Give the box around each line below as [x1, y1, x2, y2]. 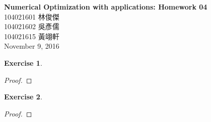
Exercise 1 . [4, 57, 42, 68]
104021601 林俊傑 [4, 11, 59, 22]
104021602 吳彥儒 [4, 21, 59, 32]
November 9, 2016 [4, 41, 59, 51]
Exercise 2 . [4, 91, 42, 102]
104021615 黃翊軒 [4, 31, 59, 41]
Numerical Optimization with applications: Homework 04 [4, 2, 207, 12]
